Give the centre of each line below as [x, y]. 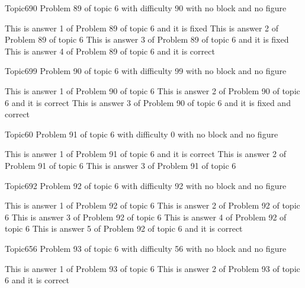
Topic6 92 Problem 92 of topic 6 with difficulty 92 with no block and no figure [146, 185]
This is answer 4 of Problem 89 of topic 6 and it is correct [110, 51]
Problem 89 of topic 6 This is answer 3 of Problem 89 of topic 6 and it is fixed [147, 39]
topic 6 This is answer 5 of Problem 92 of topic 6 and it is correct [124, 228]
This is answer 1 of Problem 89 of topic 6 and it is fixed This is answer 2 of [142, 28]
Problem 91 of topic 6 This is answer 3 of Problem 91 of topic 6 [121, 165]
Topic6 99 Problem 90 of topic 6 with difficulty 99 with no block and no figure [146, 71]
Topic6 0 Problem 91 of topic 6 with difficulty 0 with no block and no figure [142, 134]
